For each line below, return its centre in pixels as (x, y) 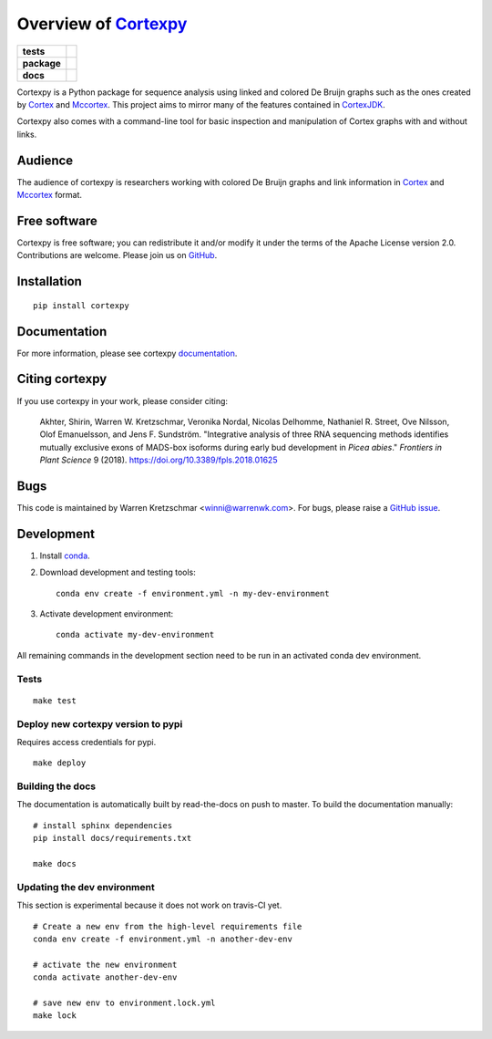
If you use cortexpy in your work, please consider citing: (122, 400)
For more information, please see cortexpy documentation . (127, 353)
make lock (55, 1016)
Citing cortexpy (62, 379)
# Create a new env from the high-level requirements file (168, 926)
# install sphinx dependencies (103, 825)
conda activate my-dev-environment (135, 635)
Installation (49, 281)
